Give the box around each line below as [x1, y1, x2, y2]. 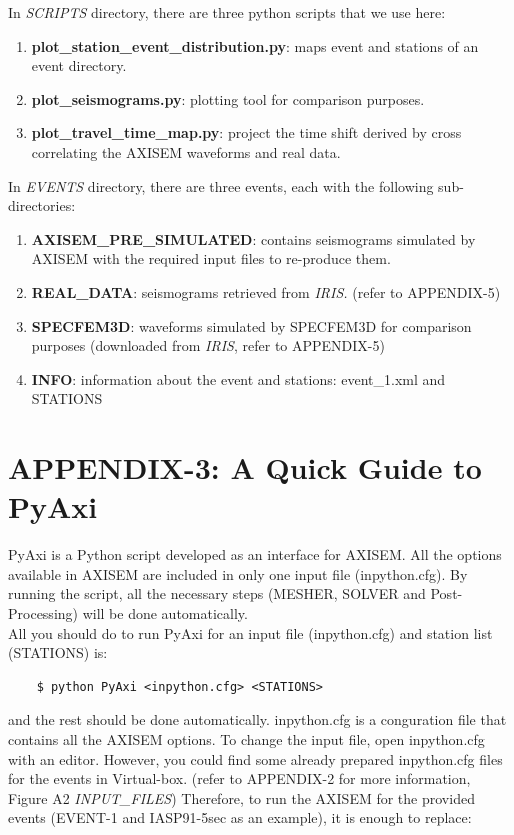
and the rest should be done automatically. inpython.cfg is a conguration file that [8, 709, 507, 730]
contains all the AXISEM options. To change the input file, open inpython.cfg [8, 728, 485, 749]
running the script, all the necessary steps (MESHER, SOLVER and [8, 583, 426, 604]
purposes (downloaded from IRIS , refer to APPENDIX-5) [31, 335, 385, 356]
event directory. [31, 55, 127, 76]
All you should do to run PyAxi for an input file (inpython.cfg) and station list [8, 622, 493, 643]
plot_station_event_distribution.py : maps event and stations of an [31, 35, 479, 56]
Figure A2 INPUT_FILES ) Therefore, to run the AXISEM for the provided [8, 787, 475, 808]
